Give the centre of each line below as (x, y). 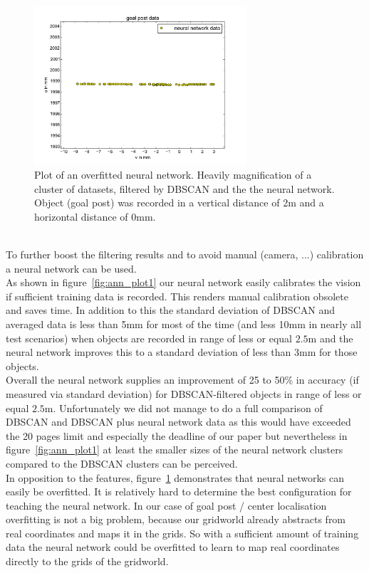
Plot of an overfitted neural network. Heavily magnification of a (173, 175)
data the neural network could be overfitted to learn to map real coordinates (173, 547)
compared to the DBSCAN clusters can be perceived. (122, 463)
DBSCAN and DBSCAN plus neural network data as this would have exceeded (178, 422)
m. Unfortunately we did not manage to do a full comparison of (183, 408)
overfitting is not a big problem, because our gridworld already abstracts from (176, 519)
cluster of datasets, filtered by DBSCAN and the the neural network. (184, 188)
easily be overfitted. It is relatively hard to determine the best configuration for (179, 491)
